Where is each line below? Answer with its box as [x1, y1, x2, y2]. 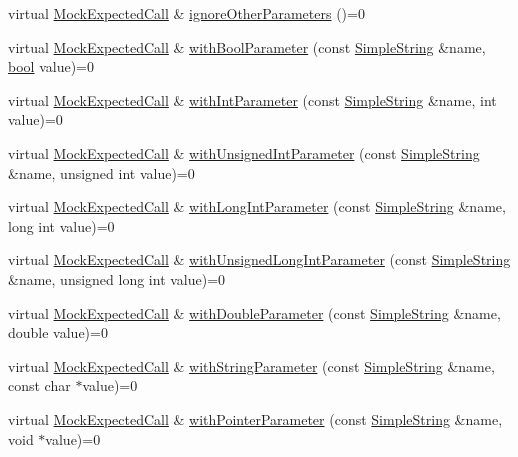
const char [8, 375, 71, 396]
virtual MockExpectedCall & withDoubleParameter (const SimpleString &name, [8, 302, 501, 323]
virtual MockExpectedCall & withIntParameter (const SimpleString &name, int [8, 89, 497, 110]
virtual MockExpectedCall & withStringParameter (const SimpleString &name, [8, 355, 495, 376]
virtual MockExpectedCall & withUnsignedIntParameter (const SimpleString [8, 142, 480, 163]
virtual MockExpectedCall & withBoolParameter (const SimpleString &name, [8, 36, 486, 57]
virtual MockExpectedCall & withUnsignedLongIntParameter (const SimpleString [8, 249, 511, 270]
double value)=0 [8, 322, 108, 343]
